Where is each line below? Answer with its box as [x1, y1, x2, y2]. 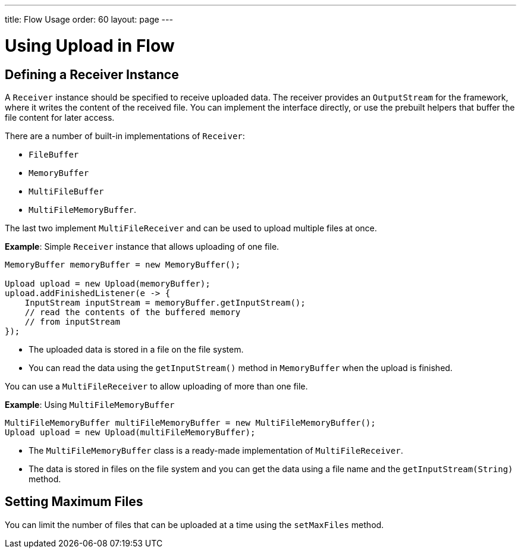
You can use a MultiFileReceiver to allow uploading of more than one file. [5, 381, 308, 391]
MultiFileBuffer [29, 186, 104, 196]
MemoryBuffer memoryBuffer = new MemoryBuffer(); [5, 259, 241, 269]
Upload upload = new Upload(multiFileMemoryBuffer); [5, 427, 256, 437]
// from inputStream [24, 316, 120, 326]
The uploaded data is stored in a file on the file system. [29, 344, 244, 354]
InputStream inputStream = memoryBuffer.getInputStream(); [24, 297, 306, 307]
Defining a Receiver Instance [5, 67, 179, 82]
